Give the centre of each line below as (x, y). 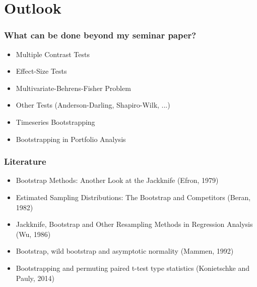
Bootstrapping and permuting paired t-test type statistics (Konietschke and (133, 268)
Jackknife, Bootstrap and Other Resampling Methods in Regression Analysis (134, 224)
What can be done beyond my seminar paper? (100, 35)
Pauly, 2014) (35, 278)
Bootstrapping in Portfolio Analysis (71, 139)
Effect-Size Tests (41, 71)
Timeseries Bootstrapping (55, 122)
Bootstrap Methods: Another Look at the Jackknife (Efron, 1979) (117, 180)
